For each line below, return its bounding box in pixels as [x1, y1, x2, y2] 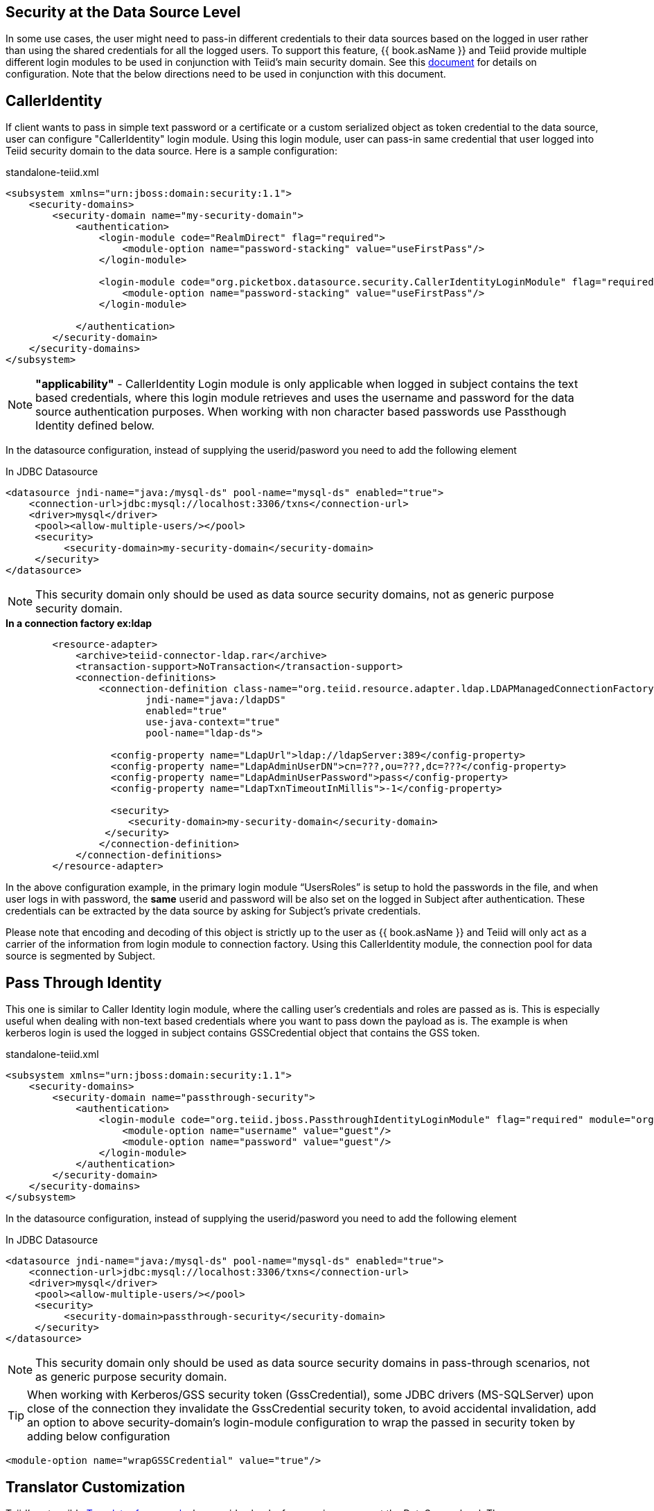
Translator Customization [6, 1478, 186, 1496]
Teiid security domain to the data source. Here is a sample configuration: [6, 145, 337, 157]
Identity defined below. [35, 418, 154, 433]
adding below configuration [27, 1429, 170, 1444]
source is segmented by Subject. [6, 950, 155, 962]
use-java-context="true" [145, 716, 281, 728]
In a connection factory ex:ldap [6, 617, 152, 630]
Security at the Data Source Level [6, 3, 241, 21]
